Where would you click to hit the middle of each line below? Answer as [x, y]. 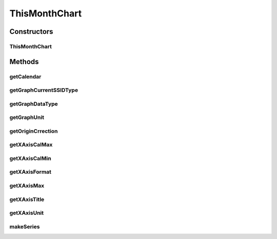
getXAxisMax [27, 186]
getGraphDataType [34, 104]
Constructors [31, 32]
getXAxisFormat [30, 172]
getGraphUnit [27, 117]
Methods [24, 62]
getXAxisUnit [27, 213]
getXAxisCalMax [31, 145]
